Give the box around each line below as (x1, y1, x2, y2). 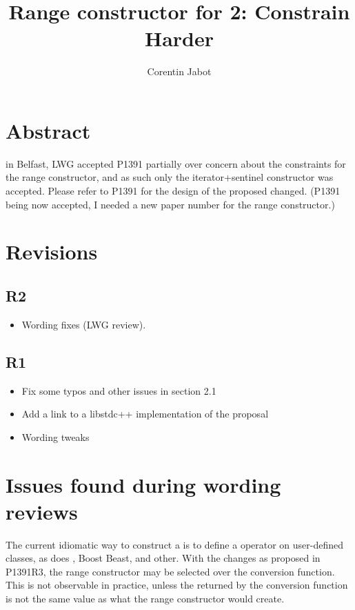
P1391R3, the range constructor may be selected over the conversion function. (6, 564, 335, 578)
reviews (6, 497, 78, 525)
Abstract (6, 116, 91, 144)
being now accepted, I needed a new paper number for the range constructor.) (6, 197, 335, 211)
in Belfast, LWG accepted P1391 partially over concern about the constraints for (6, 156, 346, 170)
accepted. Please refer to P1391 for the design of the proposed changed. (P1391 (6, 184, 341, 198)
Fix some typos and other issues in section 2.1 (21, 383, 216, 397)
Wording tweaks (21, 429, 90, 444)
